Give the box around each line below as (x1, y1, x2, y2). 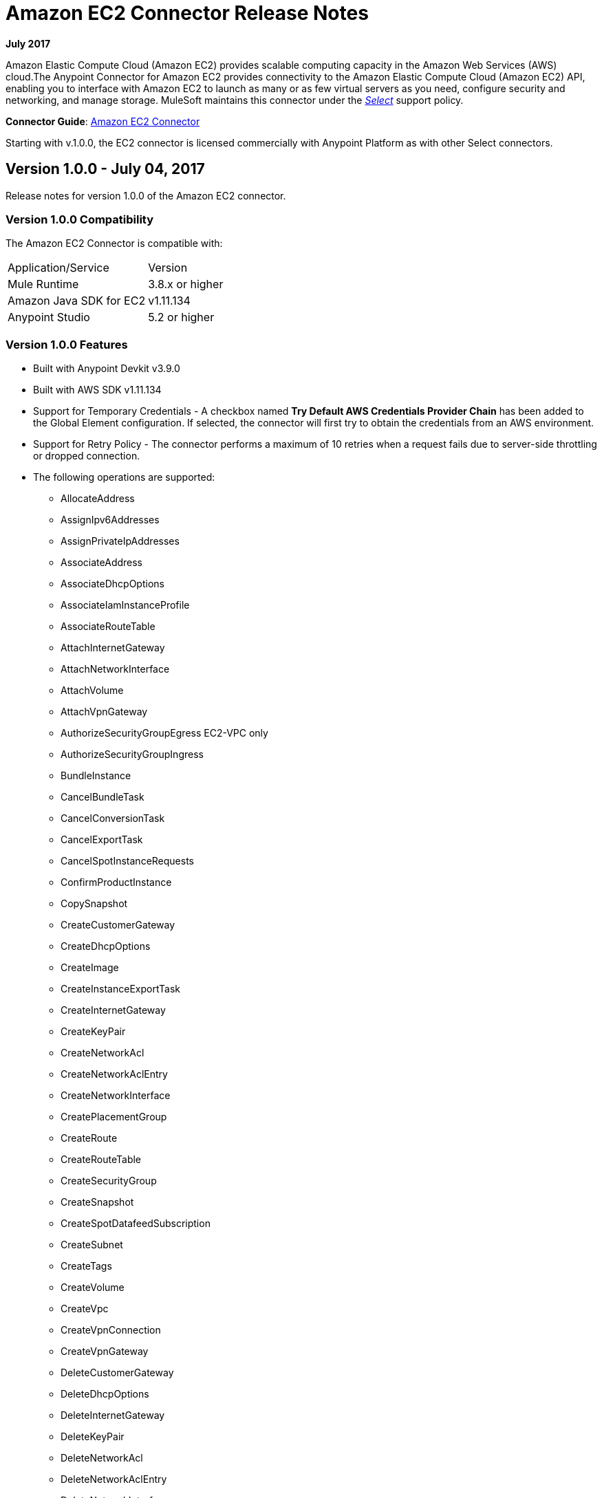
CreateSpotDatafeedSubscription (61, 1217, 211, 1230)
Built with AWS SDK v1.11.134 (33, 384, 162, 396)
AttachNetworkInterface (61, 663, 170, 675)
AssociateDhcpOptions (61, 578, 164, 590)
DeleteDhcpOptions (61, 1388, 149, 1400)
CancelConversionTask (61, 812, 165, 825)
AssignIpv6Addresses (61, 514, 160, 526)
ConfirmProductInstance (61, 876, 172, 889)
